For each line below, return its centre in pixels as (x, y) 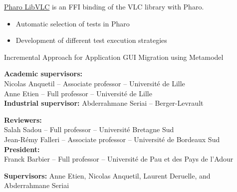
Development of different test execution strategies (91, 40)
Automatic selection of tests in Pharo (73, 23)
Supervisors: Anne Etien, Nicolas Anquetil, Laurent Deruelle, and (107, 175)
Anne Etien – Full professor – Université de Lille (78, 93)
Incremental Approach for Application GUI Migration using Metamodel (114, 57)
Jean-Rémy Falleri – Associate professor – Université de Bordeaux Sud (112, 139)
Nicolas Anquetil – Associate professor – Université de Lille (95, 83)
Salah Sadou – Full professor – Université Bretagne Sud (89, 129)
